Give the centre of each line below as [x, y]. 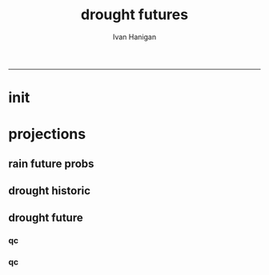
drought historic [49, 191]
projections [47, 134]
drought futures [134, 15]
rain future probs [51, 163]
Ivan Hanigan [134, 37]
